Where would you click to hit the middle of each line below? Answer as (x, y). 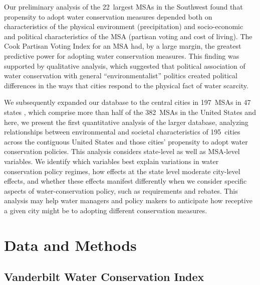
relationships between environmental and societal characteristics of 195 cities (122, 132)
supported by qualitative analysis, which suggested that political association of (125, 65)
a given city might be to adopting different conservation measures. (106, 210)
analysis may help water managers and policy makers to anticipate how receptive (128, 200)
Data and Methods (70, 245)
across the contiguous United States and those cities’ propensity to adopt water (126, 141)
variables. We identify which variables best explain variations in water (111, 161)
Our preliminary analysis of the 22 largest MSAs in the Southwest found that (123, 7)
